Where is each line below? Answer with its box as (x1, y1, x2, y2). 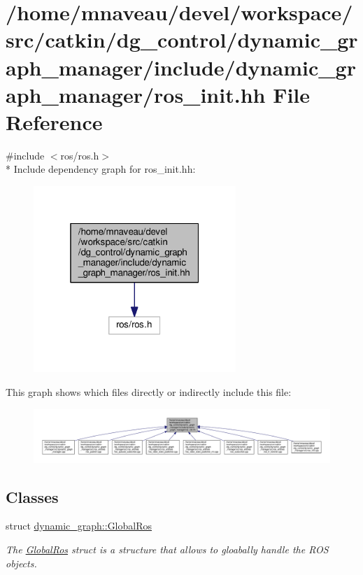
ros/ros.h (60, 148, 99, 162)
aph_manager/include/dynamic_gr (6, 52, 356, 81)
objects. (6, 555, 37, 570)
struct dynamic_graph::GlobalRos (6, 518, 152, 533)
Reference (6, 107, 103, 136)
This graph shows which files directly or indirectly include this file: (6, 384, 292, 399)
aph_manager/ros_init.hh (6, 80, 266, 108)
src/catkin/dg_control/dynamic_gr (6, 25, 358, 54)
